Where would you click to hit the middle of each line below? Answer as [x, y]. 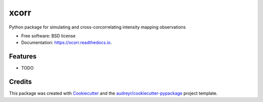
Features [23, 56]
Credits [20, 82]
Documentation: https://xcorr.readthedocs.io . [66, 43]
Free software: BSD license [48, 36]
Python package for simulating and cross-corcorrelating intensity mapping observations [97, 27]
